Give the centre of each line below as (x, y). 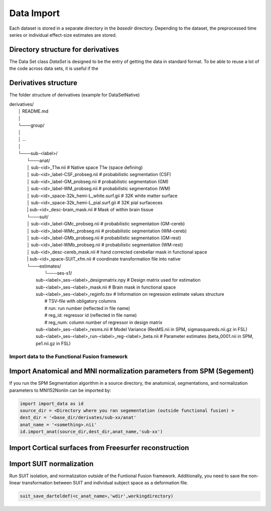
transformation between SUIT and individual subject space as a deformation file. (105, 483)
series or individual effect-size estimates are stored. (63, 35)
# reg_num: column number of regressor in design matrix (103, 322)
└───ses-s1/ (58, 273)
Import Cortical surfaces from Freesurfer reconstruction (99, 448)
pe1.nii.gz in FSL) (53, 343)
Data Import (35, 13)
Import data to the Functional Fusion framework (69, 356)
